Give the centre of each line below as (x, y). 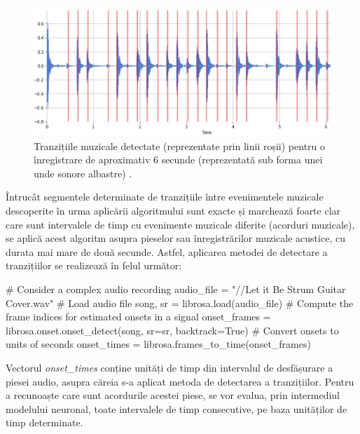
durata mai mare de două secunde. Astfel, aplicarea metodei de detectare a (167, 251)
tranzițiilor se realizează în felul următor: (94, 265)
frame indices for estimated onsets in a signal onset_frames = (138, 317)
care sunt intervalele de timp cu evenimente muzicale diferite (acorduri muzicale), (180, 224)
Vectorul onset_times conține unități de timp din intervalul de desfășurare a (169, 367)
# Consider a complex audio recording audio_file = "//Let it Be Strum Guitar (176, 289)
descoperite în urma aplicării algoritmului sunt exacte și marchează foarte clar (173, 210)
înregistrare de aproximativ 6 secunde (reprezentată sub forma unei (178, 160)
